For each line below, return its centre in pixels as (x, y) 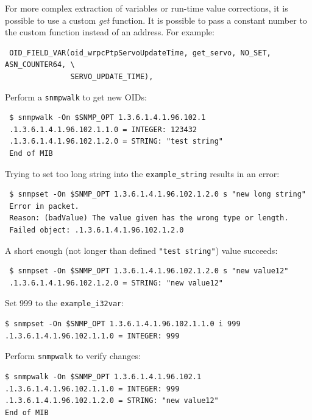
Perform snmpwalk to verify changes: (73, 356)
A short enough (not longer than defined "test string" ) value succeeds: (141, 250)
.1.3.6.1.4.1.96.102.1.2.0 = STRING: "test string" (116, 142)
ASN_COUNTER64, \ (40, 65)
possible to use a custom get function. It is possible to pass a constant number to (156, 20)
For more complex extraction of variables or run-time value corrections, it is (147, 8)
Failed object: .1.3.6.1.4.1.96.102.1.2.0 (97, 230)
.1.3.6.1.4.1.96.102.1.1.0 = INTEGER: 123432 (103, 129)
